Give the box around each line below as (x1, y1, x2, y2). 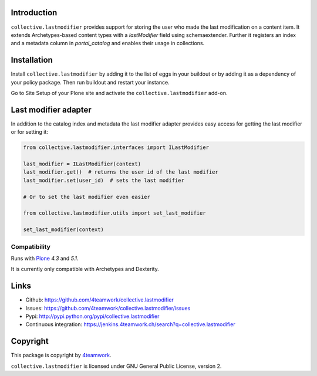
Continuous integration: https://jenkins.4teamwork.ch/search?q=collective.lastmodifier (25, 321, 235, 328)
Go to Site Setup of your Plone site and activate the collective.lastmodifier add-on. (11, 89, 228, 96)
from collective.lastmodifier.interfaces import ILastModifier (23, 144, 210, 151)
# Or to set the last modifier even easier (23, 194, 151, 200)
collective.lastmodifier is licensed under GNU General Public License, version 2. (11, 363, 222, 370)
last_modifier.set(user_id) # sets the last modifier (23, 177, 184, 184)
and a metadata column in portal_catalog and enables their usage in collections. (11, 40, 205, 47)
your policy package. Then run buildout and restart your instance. (11, 79, 170, 86)
